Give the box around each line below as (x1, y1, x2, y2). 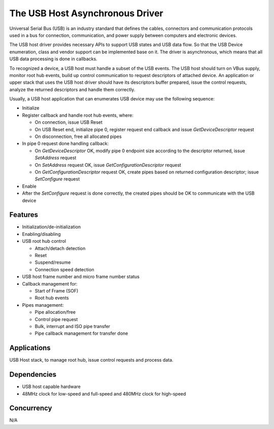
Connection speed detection (35, 266, 94, 272)
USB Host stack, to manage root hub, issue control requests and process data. (9, 357, 174, 363)
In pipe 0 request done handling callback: (22, 140, 109, 147)
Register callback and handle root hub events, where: (22, 112, 134, 118)
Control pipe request (35, 316, 78, 322)
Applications (9, 344, 51, 352)
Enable (22, 183, 37, 189)
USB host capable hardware (22, 383, 81, 390)
